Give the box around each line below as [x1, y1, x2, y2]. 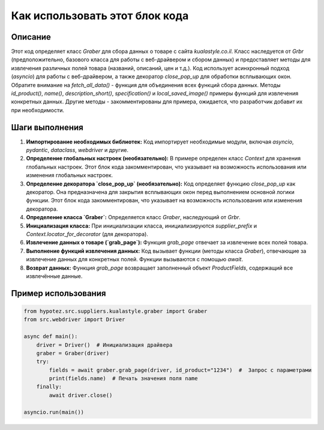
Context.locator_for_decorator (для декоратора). [26, 231, 148, 237]
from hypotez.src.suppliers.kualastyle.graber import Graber [23, 307, 208, 315]
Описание [11, 32, 51, 42]
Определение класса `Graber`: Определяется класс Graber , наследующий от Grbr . [26, 214, 241, 221]
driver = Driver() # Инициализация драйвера [36, 341, 173, 348]
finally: [36, 383, 62, 390]
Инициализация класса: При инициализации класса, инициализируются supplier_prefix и [26, 222, 257, 229]
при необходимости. [11, 106, 64, 114]
